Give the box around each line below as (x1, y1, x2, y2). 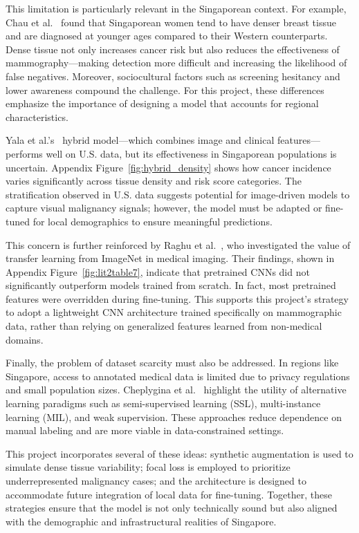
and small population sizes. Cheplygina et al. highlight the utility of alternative (6, 382, 347, 397)
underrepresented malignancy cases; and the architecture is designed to (6, 474, 306, 487)
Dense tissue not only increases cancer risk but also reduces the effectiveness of (6, 41, 340, 56)
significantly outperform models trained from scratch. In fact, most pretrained (6, 278, 336, 292)
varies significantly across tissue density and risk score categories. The (6, 174, 302, 188)
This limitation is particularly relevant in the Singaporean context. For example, (6, 1, 347, 15)
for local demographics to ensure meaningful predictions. (33, 214, 273, 228)
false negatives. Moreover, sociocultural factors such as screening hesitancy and (6, 68, 340, 83)
